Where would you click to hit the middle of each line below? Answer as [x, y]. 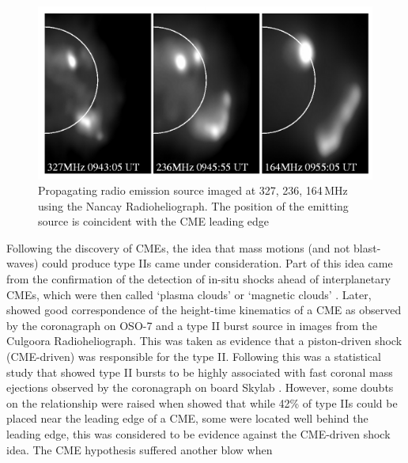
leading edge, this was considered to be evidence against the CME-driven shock [198, 434]
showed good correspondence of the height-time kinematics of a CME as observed [204, 310]
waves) [23, 263]
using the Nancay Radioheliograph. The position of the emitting [193, 205]
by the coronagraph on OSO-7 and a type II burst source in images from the [192, 325]
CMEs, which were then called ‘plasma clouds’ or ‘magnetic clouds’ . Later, [189, 294]
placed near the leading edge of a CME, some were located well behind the [187, 418]
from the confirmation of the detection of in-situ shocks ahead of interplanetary [199, 279]
